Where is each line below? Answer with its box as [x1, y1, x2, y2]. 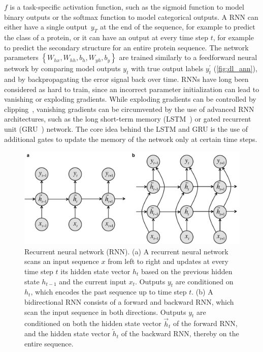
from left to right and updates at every [108, 256, 228, 267]
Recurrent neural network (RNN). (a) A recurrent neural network [24, 246, 228, 256]
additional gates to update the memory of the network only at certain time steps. [4, 133, 257, 144]
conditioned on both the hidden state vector [24, 318, 161, 329]
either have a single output [4, 21, 87, 32]
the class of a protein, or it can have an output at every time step [4, 32, 209, 42]
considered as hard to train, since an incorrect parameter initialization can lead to [4, 83, 259, 94]
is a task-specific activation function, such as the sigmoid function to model [10, 2, 244, 12]
